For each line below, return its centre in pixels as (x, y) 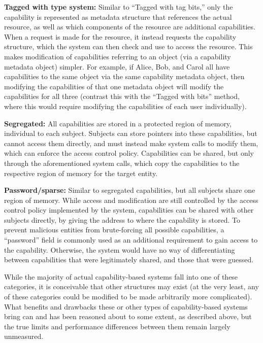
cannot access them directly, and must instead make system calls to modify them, (131, 143)
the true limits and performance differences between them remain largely (117, 326)
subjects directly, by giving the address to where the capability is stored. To (122, 219)
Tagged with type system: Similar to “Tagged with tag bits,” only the (119, 7)
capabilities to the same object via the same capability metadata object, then (124, 76)
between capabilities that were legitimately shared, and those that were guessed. (129, 260)
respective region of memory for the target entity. (81, 173)
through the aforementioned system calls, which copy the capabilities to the (122, 163)
